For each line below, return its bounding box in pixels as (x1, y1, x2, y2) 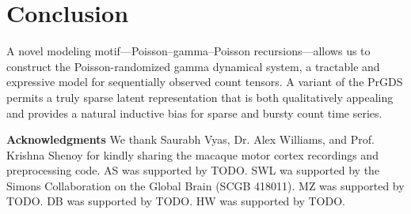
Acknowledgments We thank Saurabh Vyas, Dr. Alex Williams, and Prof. (6, 131, 375, 148)
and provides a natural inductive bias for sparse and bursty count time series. (6, 104, 382, 121)
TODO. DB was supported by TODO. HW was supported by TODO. (6, 193, 345, 209)
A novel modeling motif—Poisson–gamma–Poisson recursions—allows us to (6, 43, 371, 59)
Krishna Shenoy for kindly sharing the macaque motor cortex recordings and (6, 146, 379, 163)
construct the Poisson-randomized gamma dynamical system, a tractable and (6, 58, 380, 74)
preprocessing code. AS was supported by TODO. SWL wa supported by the (6, 162, 380, 178)
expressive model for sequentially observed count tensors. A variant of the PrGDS (6, 73, 403, 90)
